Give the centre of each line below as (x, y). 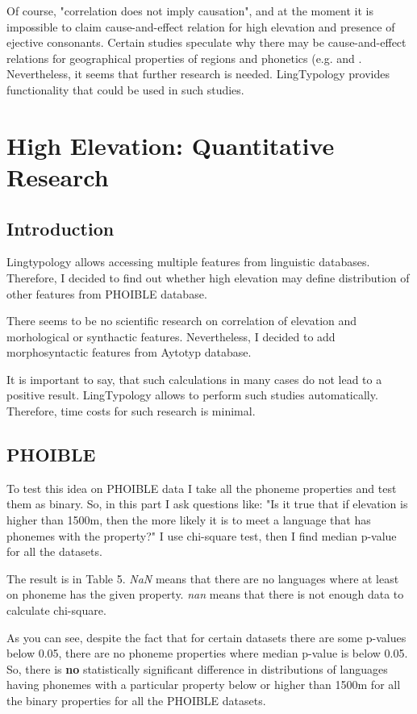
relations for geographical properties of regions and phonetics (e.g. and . (184, 58)
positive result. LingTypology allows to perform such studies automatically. (192, 395)
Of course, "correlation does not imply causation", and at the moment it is (190, 10)
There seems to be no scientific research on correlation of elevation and (182, 321)
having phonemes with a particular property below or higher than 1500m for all (204, 685)
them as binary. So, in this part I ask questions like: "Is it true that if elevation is (207, 504)
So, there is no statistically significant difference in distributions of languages (197, 668)
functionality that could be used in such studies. (125, 89)
